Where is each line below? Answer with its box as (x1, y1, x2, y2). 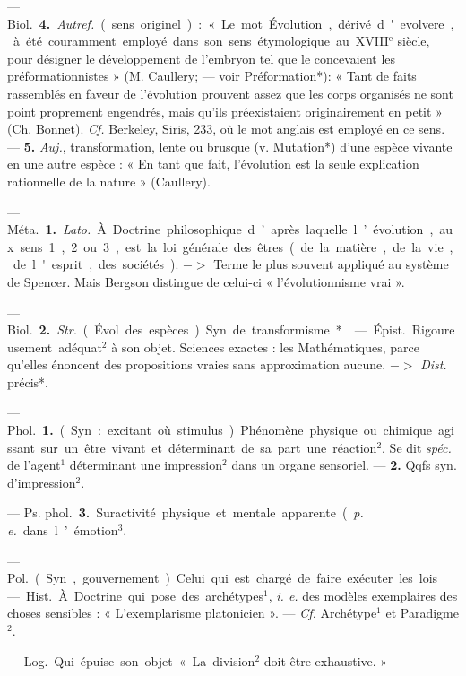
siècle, (397, 31, 430, 50)
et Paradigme (385, 603, 459, 622)
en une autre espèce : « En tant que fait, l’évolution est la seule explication (7, 154, 419, 173)
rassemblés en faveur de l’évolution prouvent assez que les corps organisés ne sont (7, 83, 453, 102)
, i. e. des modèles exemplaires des (268, 585, 458, 604)
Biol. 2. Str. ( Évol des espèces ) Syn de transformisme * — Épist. (7, 320, 406, 339)
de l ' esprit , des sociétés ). (13, 255, 179, 273)
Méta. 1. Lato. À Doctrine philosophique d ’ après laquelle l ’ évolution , (7, 220, 434, 238)
